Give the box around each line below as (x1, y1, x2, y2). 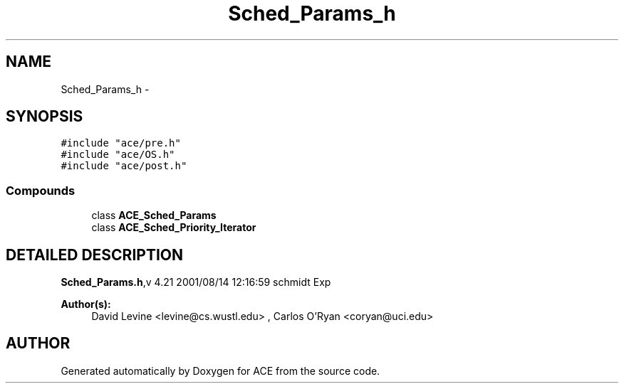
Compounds (6, 183, 76, 198)
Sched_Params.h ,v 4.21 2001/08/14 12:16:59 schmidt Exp (61, 276, 331, 289)
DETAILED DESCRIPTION (6, 245, 184, 264)
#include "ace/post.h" (61, 160, 187, 172)
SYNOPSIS (6, 107, 83, 126)
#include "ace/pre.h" (61, 137, 181, 149)
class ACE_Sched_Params (91, 209, 217, 222)
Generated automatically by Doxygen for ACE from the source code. (61, 364, 380, 377)
